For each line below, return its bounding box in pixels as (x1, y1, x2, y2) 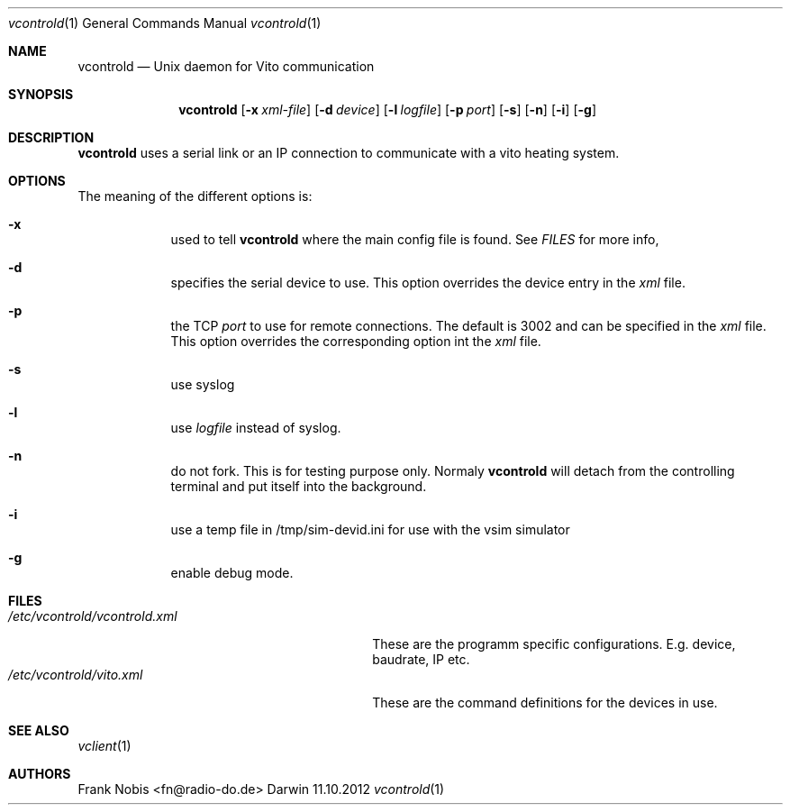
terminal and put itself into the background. (170, 479, 427, 494)
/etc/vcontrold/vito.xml (8, 667, 143, 682)
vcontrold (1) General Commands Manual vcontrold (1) (8, 15, 322, 31)
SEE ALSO (8, 723, 69, 738)
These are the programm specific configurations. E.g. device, (372, 636, 736, 652)
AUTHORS (8, 766, 71, 781)
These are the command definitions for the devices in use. (372, 695, 718, 710)
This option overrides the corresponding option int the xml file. (170, 333, 541, 349)
